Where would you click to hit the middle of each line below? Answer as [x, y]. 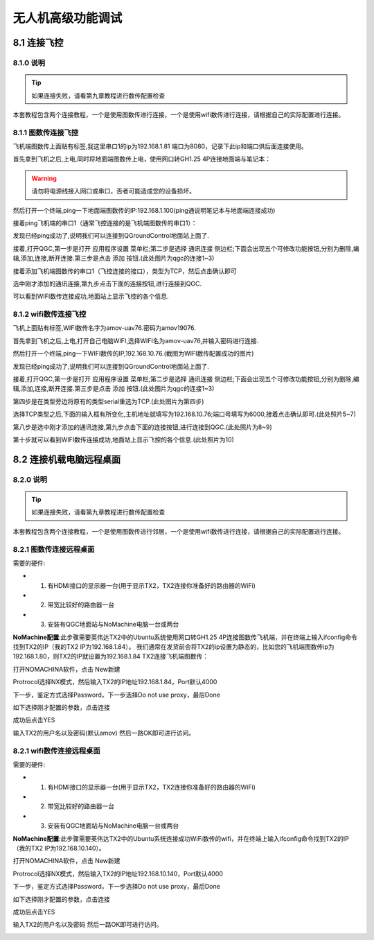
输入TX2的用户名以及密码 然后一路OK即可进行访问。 [88, 925]
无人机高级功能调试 [68, 18]
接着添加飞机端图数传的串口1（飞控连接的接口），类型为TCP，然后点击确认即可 [125, 271]
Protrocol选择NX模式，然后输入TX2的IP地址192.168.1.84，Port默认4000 [115, 682]
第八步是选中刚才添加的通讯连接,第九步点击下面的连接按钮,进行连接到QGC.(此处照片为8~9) [143, 427]
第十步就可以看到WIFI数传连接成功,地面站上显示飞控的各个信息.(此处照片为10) [124, 439]
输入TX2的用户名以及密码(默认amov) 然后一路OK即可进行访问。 [104, 733]
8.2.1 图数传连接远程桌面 [54, 549]
